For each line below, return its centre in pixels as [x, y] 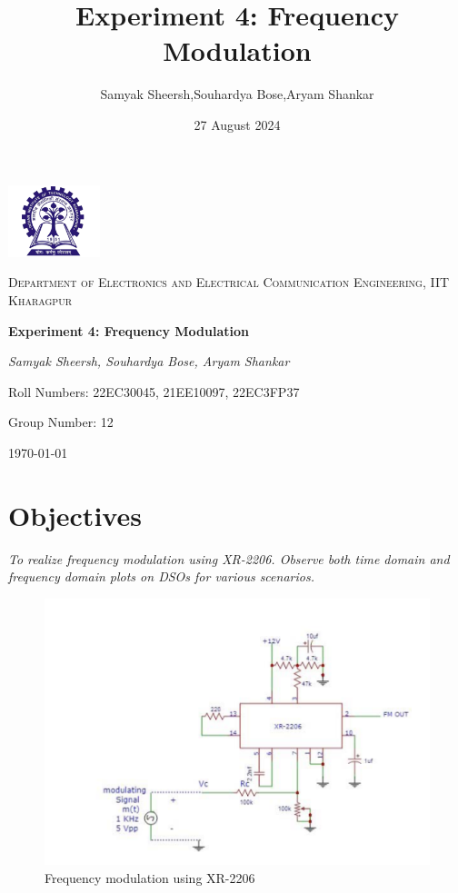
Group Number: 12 [61, 422]
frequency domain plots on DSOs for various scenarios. [161, 576]
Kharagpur [40, 299]
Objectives [75, 515]
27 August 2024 [237, 124]
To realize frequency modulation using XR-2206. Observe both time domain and [229, 558]
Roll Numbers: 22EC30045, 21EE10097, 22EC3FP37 [154, 391]
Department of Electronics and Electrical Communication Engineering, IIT [229, 282]
